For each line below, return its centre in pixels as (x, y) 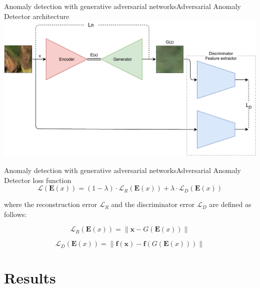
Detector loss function (38, 180)
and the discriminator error (153, 204)
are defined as (230, 204)
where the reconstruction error (51, 204)
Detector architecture (37, 16)
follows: (15, 214)
